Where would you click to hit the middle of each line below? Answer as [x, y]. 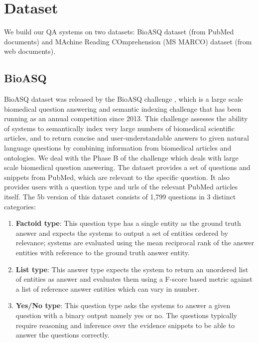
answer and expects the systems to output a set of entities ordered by [122, 233]
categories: [20, 206]
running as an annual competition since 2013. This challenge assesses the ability [126, 118]
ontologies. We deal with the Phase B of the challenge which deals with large [121, 157]
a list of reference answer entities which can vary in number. [108, 288]
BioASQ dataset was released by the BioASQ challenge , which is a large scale [124, 99]
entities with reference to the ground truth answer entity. [103, 253]
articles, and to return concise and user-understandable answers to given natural [127, 138]
